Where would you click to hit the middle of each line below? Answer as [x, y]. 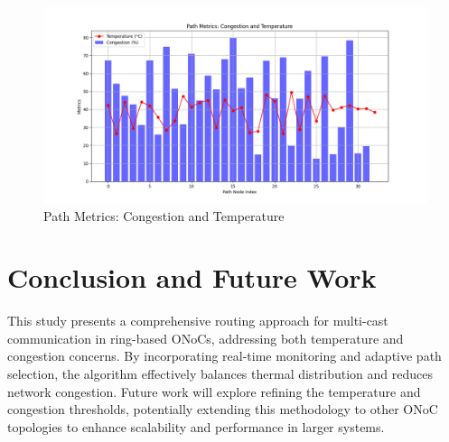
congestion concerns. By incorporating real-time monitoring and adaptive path [224, 356]
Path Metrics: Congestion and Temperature [164, 215]
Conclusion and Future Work [192, 277]
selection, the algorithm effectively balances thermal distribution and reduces [220, 374]
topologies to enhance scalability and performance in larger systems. [196, 426]
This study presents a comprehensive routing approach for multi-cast [198, 321]
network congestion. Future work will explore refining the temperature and [214, 391]
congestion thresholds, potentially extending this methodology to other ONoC [223, 409]
